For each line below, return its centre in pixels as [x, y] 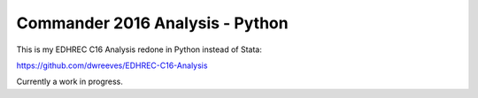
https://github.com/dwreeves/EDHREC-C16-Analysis [112, 65]
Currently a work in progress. [70, 82]
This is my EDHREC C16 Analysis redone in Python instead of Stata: [139, 49]
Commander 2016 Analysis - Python [152, 23]
